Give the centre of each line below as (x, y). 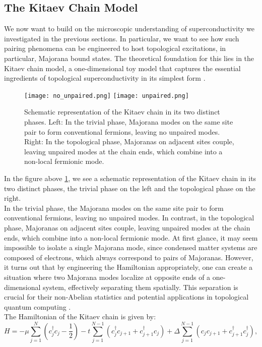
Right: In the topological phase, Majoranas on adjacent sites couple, (129, 141)
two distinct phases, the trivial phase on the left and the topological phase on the (130, 188)
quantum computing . (38, 306)
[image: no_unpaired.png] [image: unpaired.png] (107, 96)
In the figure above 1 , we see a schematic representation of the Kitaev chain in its (130, 178)
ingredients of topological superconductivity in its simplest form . (105, 78)
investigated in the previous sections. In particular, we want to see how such (122, 38)
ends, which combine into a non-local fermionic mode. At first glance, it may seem (131, 237)
